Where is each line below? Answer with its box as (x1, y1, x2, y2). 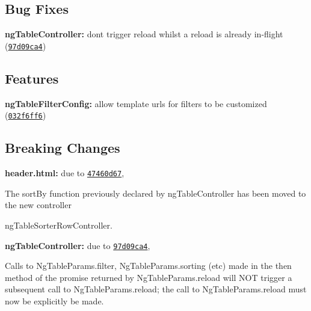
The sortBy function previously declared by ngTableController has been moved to (5, 186, 306, 199)
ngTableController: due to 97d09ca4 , (5, 239, 150, 251)
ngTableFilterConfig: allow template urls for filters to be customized (5, 97, 267, 109)
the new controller (5, 199, 72, 211)
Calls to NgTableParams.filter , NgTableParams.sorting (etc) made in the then (5, 259, 292, 272)
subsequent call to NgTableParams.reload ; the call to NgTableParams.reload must (5, 283, 307, 295)
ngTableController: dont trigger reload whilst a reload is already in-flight (5, 28, 283, 40)
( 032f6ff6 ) (5, 109, 46, 122)
